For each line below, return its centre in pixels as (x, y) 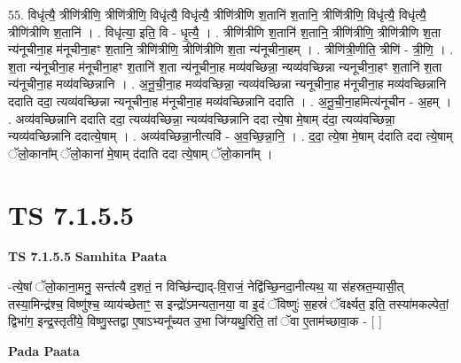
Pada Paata (44, 350)
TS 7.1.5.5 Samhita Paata (88, 256)
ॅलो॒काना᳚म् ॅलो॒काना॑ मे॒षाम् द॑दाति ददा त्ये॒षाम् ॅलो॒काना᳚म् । (141, 153)
